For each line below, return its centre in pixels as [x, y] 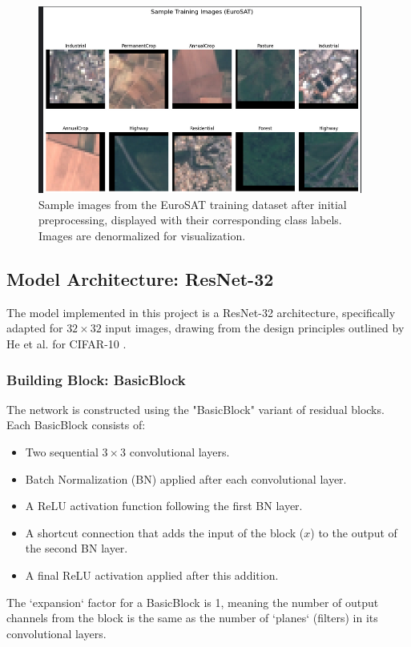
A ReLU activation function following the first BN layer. [164, 506]
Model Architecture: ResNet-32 [140, 279]
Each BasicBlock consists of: [76, 425]
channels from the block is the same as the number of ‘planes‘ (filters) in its [192, 618]
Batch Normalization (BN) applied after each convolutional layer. [186, 478]
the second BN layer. [77, 548]
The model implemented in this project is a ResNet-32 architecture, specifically [201, 312]
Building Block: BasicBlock [96, 379]
